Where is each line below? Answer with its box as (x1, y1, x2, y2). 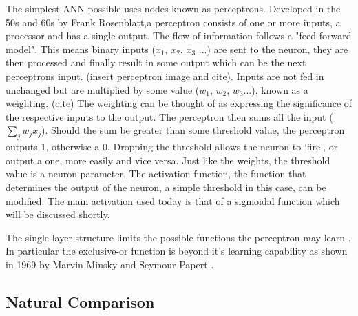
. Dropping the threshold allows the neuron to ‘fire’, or (107, 139, 338, 154)
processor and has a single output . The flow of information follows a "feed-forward (6, 28, 352, 43)
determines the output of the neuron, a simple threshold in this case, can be (6, 179, 326, 194)
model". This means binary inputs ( (6, 41, 156, 56)
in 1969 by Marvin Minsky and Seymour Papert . (6, 257, 214, 271)
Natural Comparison (6, 290, 155, 312)
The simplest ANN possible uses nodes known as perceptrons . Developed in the (6, 1, 341, 15)
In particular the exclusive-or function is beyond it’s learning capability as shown (6, 244, 348, 258)
